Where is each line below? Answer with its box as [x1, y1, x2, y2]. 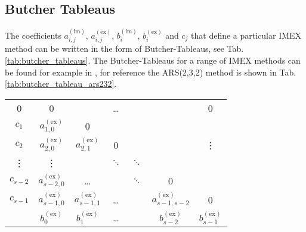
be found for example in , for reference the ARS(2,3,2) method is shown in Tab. [5, 65, 296, 78]
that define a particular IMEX [191, 29, 302, 42]
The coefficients [5, 29, 61, 42]
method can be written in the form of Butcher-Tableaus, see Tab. [5, 42, 244, 55]
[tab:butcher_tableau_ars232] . [5, 77, 117, 90]
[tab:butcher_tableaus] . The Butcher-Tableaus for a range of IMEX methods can [5, 54, 301, 67]
